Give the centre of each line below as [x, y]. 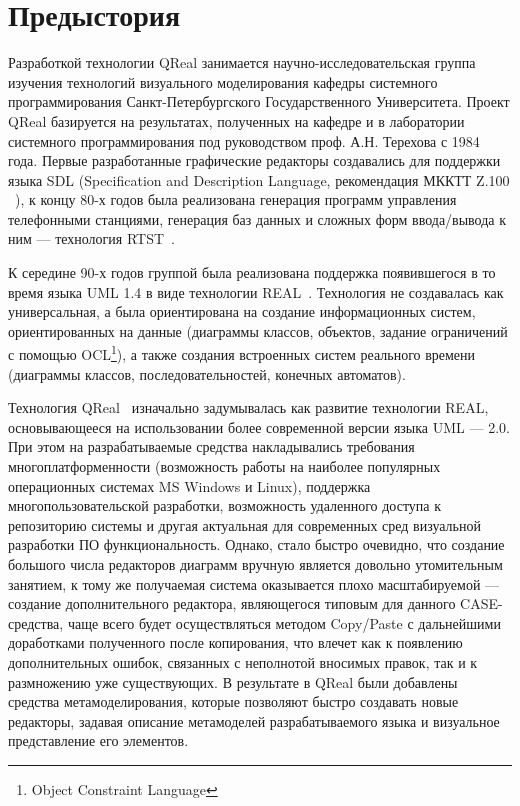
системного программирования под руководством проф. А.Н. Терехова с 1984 [244, 140]
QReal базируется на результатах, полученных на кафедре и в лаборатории [236, 120]
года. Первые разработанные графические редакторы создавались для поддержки [254, 160]
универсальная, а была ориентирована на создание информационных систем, [242, 311]
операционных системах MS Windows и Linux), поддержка [189, 485]
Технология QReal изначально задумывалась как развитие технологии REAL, [248, 407]
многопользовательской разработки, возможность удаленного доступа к [225, 505]
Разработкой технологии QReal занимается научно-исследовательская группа [242, 62]
